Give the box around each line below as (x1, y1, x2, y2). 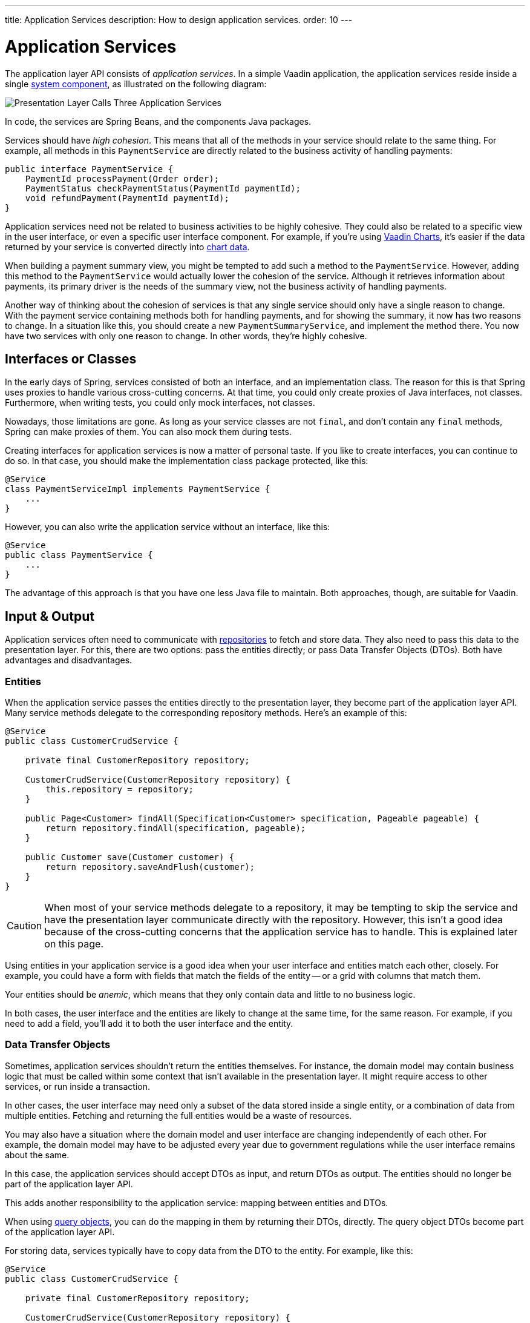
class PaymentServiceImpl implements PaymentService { (5, 484, 270, 494)
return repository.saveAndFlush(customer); (45, 861, 255, 872)
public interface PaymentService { (5, 164, 174, 174)
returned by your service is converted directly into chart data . (5, 241, 250, 252)
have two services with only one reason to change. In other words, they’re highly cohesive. (5, 330, 367, 341)
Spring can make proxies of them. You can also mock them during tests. (5, 426, 292, 437)
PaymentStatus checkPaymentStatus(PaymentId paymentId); (25, 183, 301, 193)
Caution (7, 919, 42, 932)
